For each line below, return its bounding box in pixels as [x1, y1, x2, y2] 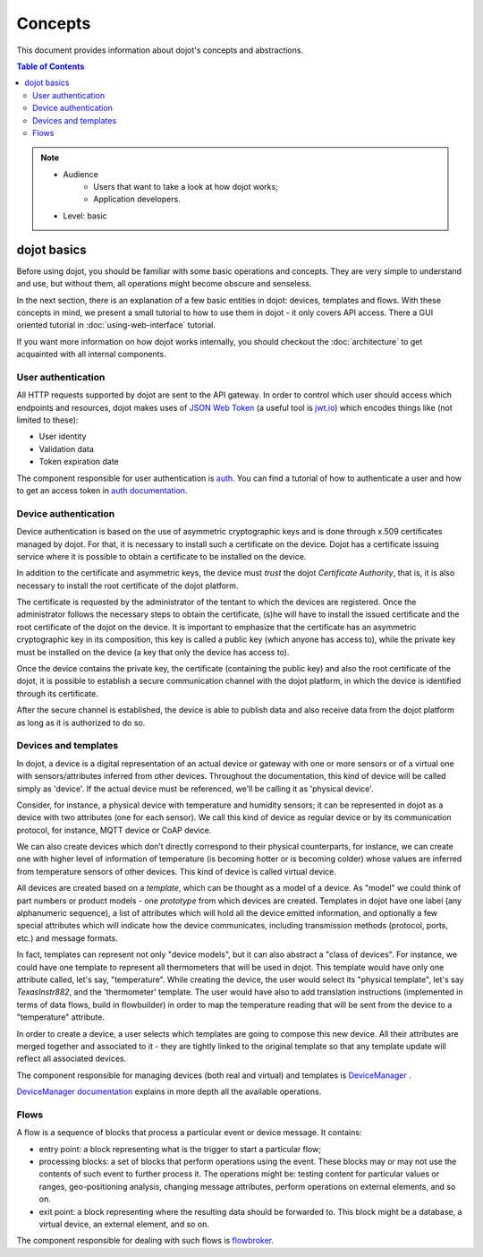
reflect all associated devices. [16, 1053, 127, 1065]
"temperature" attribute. [16, 1012, 105, 1022]
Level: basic [63, 210, 107, 221]
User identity [38, 431, 87, 442]
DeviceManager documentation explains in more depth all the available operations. [16, 1086, 322, 1097]
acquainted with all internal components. [16, 349, 166, 360]
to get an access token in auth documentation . [16, 484, 188, 496]
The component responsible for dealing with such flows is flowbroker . [16, 1236, 275, 1246]
